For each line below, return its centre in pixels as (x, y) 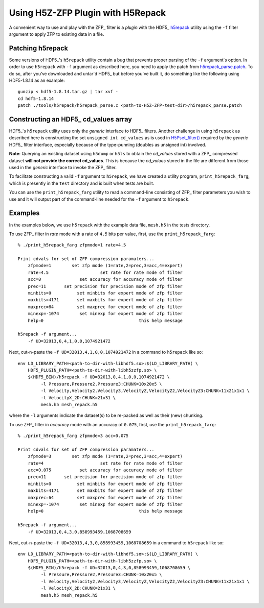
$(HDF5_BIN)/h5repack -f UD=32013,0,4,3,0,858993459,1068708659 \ (109, 568)
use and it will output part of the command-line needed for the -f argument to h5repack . (99, 199)
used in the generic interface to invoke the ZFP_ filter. (63, 168)
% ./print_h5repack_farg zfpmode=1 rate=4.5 (72, 245)
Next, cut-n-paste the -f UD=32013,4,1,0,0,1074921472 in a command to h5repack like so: (106, 352)
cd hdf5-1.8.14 (36, 98)
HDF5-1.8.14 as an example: (37, 80)
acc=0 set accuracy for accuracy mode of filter (105, 280)
